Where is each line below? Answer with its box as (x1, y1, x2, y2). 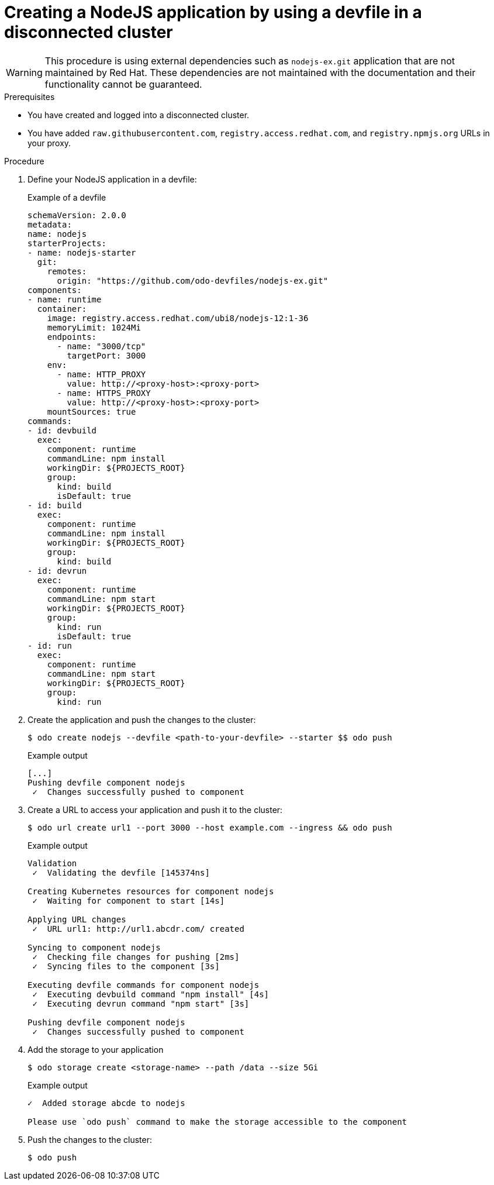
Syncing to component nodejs (27, 942, 161, 952)
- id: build (27, 500, 82, 510)
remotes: (47, 266, 87, 276)
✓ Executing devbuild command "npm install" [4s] (32, 989, 270, 999)
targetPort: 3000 (67, 350, 146, 360)
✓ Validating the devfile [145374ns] (32, 867, 210, 877)
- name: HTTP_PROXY (57, 369, 146, 379)
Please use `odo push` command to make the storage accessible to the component (27, 1117, 407, 1127)
